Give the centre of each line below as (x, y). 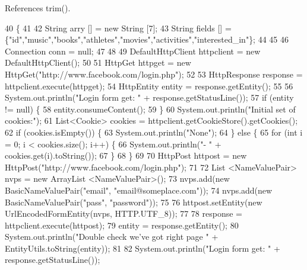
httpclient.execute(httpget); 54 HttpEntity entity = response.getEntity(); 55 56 (149, 86)
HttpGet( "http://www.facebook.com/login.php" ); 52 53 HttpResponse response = (154, 74)
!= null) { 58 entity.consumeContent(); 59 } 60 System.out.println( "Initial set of (150, 109)
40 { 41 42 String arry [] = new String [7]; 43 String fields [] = (118, 28)
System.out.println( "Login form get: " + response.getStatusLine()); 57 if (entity (149, 97)
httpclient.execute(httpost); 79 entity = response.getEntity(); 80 (122, 225)
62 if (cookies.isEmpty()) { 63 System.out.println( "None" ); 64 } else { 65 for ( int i (154, 132)
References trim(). (38, 8)
